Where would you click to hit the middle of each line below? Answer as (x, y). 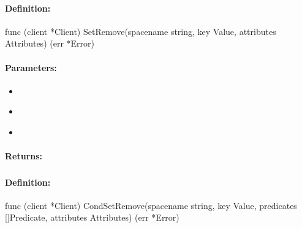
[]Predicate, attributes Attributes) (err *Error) (92, 217)
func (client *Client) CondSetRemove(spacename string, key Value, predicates (151, 205)
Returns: (24, 156)
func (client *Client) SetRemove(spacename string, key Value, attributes (141, 31)
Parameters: (31, 67)
